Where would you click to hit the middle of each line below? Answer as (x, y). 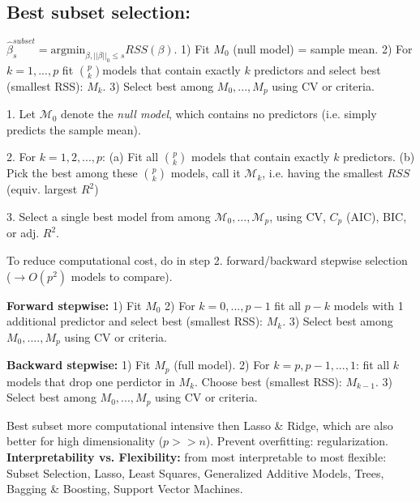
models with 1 (369, 305)
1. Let (21, 114)
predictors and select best (317, 69)
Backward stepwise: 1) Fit (79, 365)
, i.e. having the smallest (323, 173)
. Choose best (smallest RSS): (268, 381)
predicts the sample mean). (74, 129)
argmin (68, 50)
